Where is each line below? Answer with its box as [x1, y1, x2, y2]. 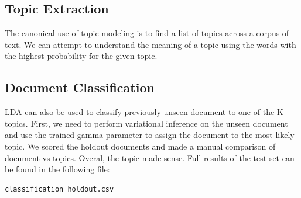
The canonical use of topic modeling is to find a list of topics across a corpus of [5, 27, 289, 39]
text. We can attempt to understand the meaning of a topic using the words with [5, 38, 296, 50]
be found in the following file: [5, 163, 110, 175]
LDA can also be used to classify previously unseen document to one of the [5, 106, 275, 118]
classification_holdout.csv [5, 185, 114, 193]
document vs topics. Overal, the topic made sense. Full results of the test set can [5, 151, 295, 164]
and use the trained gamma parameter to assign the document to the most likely [5, 128, 295, 141]
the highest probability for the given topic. [5, 50, 158, 62]
